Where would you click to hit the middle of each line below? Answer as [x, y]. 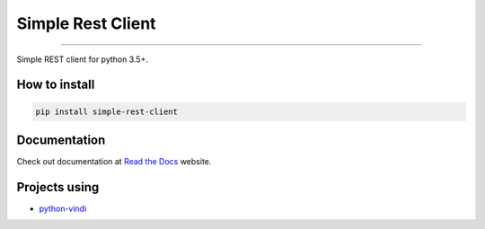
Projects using [58, 187]
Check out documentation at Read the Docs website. [114, 162]
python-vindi [63, 208]
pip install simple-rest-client [107, 111]
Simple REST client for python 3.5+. [82, 59]
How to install [56, 85]
